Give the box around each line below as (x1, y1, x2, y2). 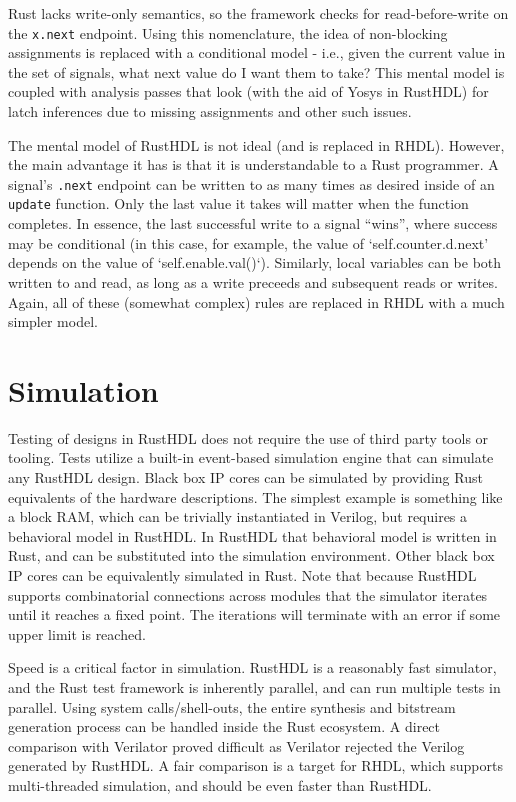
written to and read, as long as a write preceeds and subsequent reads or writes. (8, 271, 498, 292)
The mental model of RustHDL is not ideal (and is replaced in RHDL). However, (8, 134, 505, 155)
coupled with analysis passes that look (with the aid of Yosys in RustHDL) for (8, 81, 489, 102)
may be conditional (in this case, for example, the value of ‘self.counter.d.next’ (8, 232, 489, 253)
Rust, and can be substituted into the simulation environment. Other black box (8, 545, 495, 566)
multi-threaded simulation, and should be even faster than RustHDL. (8, 774, 432, 795)
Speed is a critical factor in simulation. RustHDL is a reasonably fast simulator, (8, 657, 497, 678)
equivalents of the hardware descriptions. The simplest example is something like (8, 486, 503, 507)
